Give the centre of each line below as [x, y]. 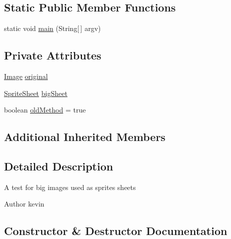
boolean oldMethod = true [45, 110]
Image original [26, 76]
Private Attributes [53, 55]
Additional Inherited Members [85, 137]
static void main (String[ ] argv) [52, 28]
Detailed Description [59, 166]
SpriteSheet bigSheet [36, 93]
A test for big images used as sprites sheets [70, 187]
